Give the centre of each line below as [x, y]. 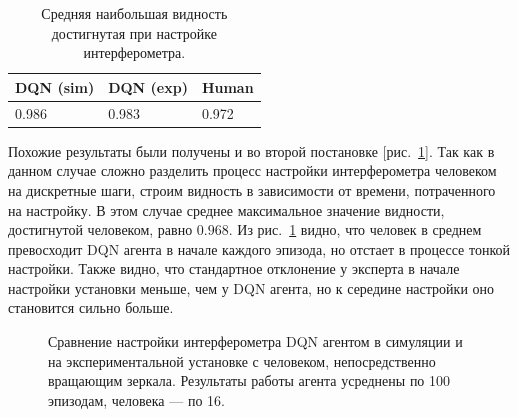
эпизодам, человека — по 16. [136, 399]
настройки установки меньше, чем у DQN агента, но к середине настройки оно [251, 287]
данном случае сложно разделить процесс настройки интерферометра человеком [252, 170]
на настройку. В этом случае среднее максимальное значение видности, [226, 209]
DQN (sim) [55, 86]
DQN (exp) [148, 86]
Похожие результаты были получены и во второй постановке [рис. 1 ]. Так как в [251, 150]
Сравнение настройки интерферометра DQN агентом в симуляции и [255, 341]
